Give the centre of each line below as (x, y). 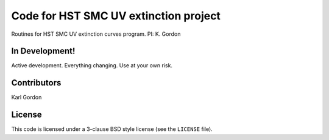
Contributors (36, 83)
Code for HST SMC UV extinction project (116, 16)
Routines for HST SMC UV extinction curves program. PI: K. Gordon (96, 34)
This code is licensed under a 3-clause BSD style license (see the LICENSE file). (112, 129)
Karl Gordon (27, 98)
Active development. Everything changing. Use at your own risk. (92, 65)
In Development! (43, 51)
